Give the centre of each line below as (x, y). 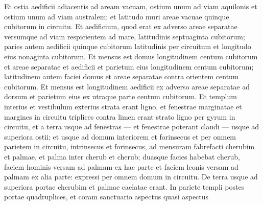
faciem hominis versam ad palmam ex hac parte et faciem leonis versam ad (121, 166)
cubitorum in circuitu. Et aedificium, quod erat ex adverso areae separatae (121, 26)
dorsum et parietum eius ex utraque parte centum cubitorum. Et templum (121, 96)
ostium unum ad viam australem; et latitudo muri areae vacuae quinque (117, 16)
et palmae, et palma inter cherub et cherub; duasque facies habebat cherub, (122, 156)
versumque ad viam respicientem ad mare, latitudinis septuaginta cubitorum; (125, 36)
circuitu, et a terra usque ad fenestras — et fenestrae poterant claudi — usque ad (132, 127)
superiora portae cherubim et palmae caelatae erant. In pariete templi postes (124, 186)
